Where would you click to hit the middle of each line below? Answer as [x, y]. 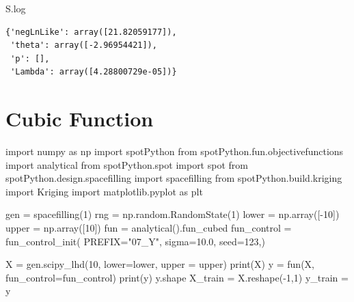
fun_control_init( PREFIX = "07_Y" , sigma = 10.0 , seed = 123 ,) [135, 241]
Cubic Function [80, 119]
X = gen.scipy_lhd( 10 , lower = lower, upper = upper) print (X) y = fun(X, [160, 264]
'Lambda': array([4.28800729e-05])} [94, 72]
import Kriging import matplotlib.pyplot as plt [104, 191]
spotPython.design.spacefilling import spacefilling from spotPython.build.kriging [174, 178]
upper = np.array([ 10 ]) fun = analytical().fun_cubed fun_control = [149, 228]
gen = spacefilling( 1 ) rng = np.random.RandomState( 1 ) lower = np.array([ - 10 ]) [173, 214]
